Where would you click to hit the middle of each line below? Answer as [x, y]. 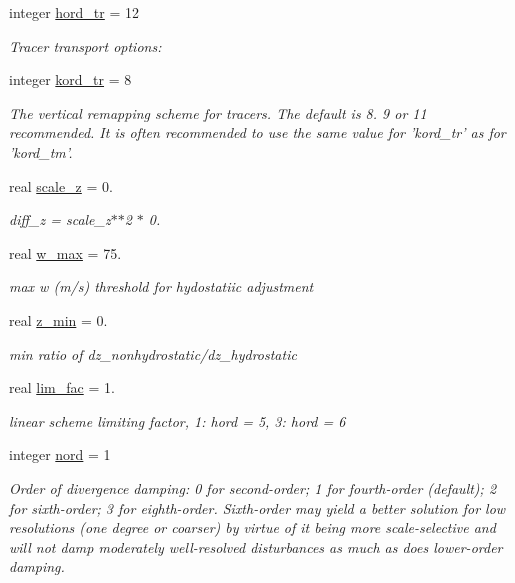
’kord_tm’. [41, 151]
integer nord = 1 [60, 454]
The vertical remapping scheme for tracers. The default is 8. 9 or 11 [218, 112]
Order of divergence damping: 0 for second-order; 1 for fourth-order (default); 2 [253, 487]
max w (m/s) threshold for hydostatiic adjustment [161, 286]
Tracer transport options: [85, 45]
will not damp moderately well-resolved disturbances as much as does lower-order [256, 546]
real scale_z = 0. [61, 185]
